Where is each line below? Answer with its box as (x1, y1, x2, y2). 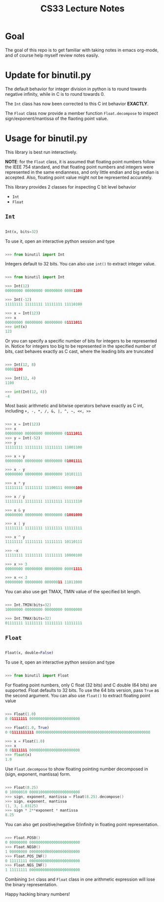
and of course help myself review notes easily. (5, 52, 99, 58)
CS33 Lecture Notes (40, 3, 125, 14)
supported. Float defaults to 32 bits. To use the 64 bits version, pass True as (5, 687, 160, 693)
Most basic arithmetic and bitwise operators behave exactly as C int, (5, 403, 144, 409)
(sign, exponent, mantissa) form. (5, 771, 71, 777)
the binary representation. (5, 882, 58, 888)
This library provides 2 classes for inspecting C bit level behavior (5, 184, 137, 190)
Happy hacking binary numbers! (5, 891, 70, 897)
